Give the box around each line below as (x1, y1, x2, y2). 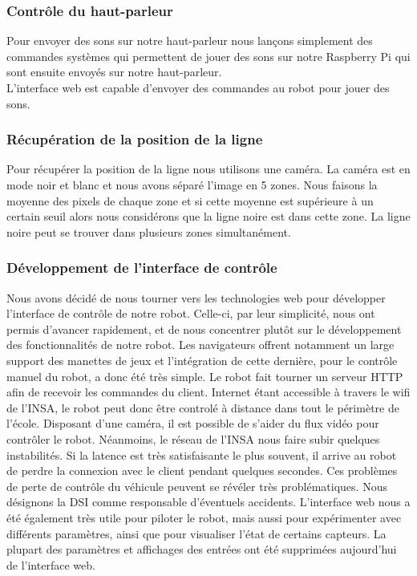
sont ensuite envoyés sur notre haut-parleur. (6, 63, 222, 80)
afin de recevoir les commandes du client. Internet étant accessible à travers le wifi (6, 383, 411, 400)
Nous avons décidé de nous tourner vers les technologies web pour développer (6, 289, 386, 306)
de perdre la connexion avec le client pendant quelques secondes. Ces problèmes (6, 462, 398, 479)
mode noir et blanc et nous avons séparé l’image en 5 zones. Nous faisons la (6, 176, 378, 193)
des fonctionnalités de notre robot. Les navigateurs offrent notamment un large (6, 336, 395, 353)
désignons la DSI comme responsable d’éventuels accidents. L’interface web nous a (6, 493, 411, 510)
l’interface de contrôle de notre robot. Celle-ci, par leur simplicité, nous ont (6, 305, 375, 322)
